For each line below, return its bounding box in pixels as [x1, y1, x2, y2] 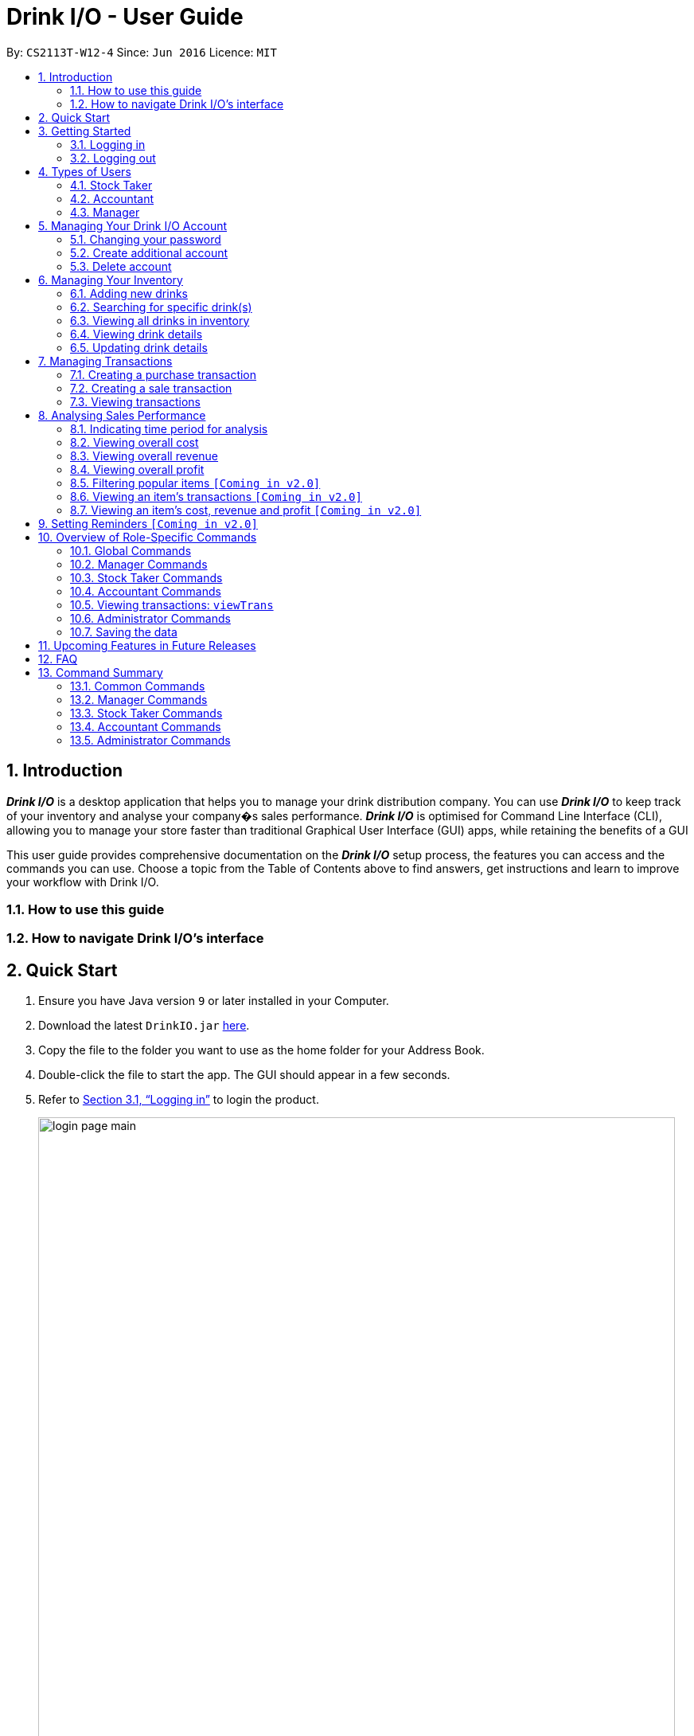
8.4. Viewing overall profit [70, 462, 205, 476]
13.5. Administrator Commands [70, 733, 231, 747]
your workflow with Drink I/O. [6, 874, 159, 889]
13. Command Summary [38, 665, 163, 679]
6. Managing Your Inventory [38, 272, 183, 287]
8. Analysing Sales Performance [38, 408, 206, 422]
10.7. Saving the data [70, 624, 177, 639]
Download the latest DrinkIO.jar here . [38, 1019, 250, 1033]
